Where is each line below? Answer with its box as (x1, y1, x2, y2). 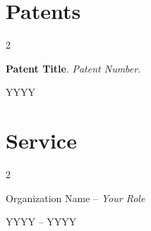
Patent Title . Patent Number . (6, 61, 141, 75)
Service (6, 126, 77, 155)
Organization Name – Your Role (6, 190, 145, 205)
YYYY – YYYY (6, 214, 77, 229)
